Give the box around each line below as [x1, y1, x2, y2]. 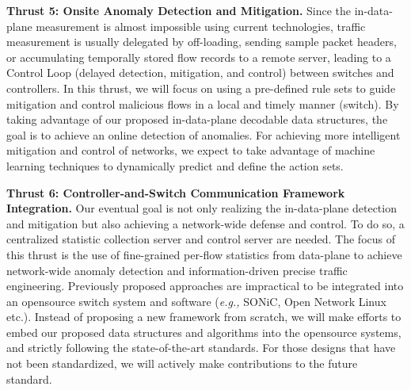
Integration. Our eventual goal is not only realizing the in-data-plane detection [6, 200, 397, 216]
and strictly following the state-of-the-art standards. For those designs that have [6, 339, 396, 356]
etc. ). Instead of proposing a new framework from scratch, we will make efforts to [6, 308, 401, 325]
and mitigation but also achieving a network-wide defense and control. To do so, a [6, 215, 405, 231]
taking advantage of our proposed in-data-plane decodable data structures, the [6, 111, 388, 128]
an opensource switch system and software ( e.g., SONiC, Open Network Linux [6, 292, 386, 309]
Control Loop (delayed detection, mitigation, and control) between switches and [6, 64, 394, 81]
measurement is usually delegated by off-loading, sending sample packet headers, [6, 33, 397, 50]
